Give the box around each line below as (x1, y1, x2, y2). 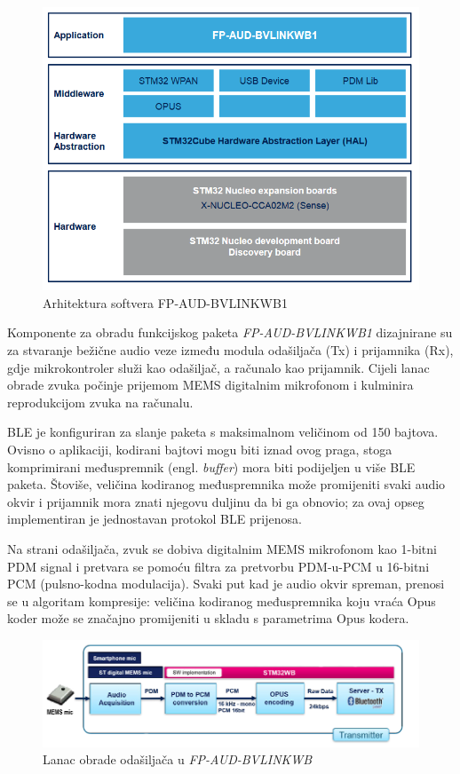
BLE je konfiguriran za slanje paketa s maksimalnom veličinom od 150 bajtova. (7, 423, 439, 441)
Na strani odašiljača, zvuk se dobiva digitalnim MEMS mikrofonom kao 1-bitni (7, 540, 437, 558)
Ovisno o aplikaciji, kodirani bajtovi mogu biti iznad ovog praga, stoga (7, 440, 393, 459)
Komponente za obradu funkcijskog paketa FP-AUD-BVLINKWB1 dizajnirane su (7, 323, 453, 342)
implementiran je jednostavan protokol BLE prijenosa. (7, 509, 302, 528)
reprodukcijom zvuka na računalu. (7, 392, 194, 411)
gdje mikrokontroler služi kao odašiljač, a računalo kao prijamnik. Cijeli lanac (7, 358, 430, 376)
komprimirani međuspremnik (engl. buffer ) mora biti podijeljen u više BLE (7, 457, 416, 476)
